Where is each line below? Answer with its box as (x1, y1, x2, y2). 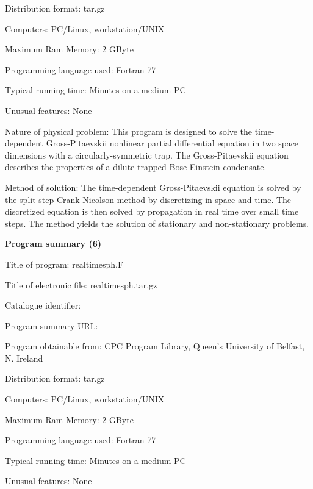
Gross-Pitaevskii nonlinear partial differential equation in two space (46, 137, 299, 149)
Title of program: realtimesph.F (5, 257, 124, 270)
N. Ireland (5, 351, 43, 364)
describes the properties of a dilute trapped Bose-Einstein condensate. (5, 160, 267, 173)
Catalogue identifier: (5, 299, 81, 312)
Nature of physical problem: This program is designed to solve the (5, 124, 252, 137)
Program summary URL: (5, 319, 98, 332)
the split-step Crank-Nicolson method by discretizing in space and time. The (5, 193, 292, 205)
